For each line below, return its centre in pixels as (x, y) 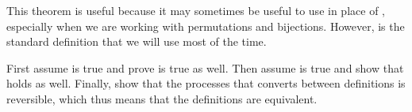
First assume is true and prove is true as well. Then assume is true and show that (205, 67)
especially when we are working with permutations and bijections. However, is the (206, 26)
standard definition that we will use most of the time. (137, 41)
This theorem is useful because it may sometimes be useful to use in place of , (196, 10)
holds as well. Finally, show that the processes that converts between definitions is (206, 83)
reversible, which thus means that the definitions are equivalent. (162, 98)
